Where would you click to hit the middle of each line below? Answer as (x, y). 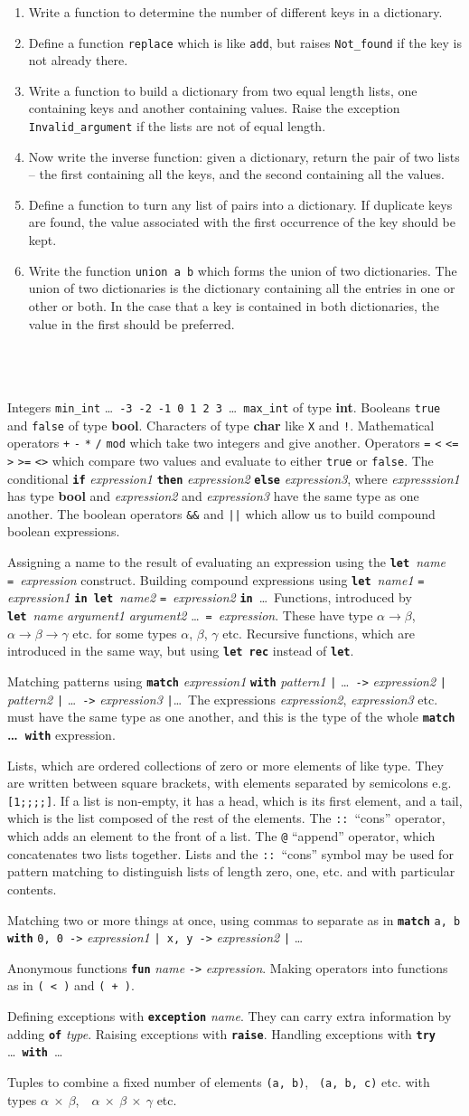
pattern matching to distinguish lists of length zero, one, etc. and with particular (231, 871)
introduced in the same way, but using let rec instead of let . (181, 651)
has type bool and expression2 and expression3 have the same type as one (213, 496)
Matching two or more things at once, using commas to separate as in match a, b (234, 919)
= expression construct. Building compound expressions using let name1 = (216, 579)
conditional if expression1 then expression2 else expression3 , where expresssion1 (234, 478)
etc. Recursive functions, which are (319, 633)
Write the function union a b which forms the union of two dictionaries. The (243, 270)
